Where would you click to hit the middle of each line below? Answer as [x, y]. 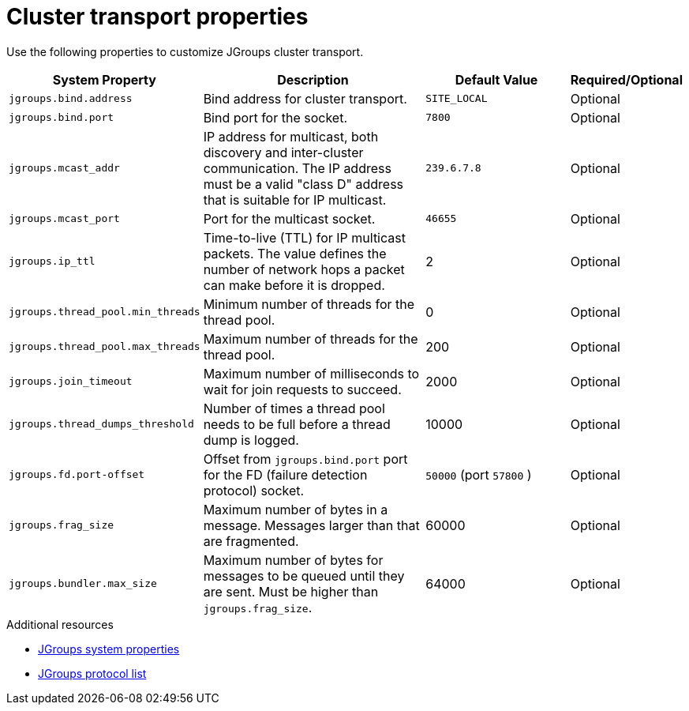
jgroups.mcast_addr [64, 168]
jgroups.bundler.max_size [83, 584]
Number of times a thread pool [294, 408]
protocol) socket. [254, 490]
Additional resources [60, 624]
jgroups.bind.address [71, 99]
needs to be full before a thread [297, 424]
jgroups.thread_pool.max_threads [105, 347]
